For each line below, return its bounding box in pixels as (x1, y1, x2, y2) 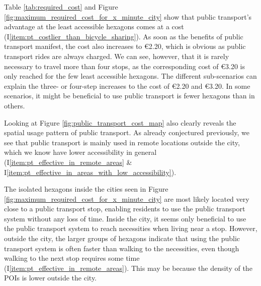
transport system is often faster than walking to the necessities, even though (4, 243, 239, 253)
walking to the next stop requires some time (4, 253, 140, 263)
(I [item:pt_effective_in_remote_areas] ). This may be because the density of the (4, 262, 252, 273)
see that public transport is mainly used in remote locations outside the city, (4, 137, 240, 147)
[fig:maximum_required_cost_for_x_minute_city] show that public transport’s (4, 11, 252, 22)
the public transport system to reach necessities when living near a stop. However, (4, 223, 257, 234)
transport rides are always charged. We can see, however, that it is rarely (4, 50, 229, 61)
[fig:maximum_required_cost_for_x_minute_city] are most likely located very (4, 193, 249, 204)
